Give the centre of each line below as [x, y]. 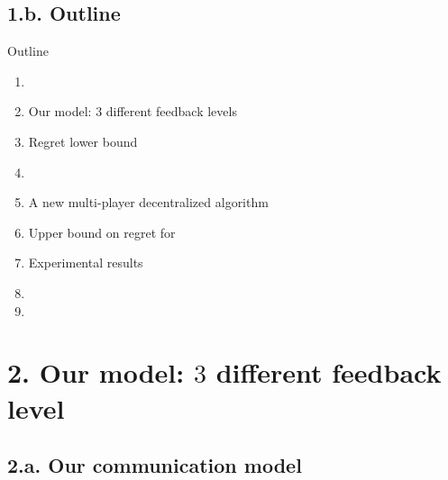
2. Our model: [96, 372]
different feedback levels [171, 111]
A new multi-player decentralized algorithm [148, 202]
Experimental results [86, 263]
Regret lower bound [83, 141]
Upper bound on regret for [102, 232]
